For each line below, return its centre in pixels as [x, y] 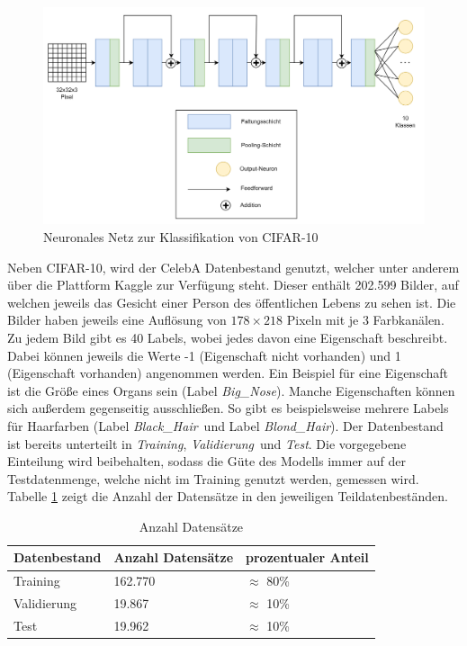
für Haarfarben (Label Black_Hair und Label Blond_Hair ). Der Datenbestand [225, 425]
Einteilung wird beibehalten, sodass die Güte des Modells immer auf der [207, 461]
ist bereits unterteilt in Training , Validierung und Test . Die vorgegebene [207, 443]
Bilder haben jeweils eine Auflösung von [117, 320]
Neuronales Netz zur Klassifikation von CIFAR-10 [181, 236]
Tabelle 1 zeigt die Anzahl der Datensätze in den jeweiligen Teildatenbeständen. [228, 496]
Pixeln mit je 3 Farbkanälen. [365, 320]
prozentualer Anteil [307, 557]
